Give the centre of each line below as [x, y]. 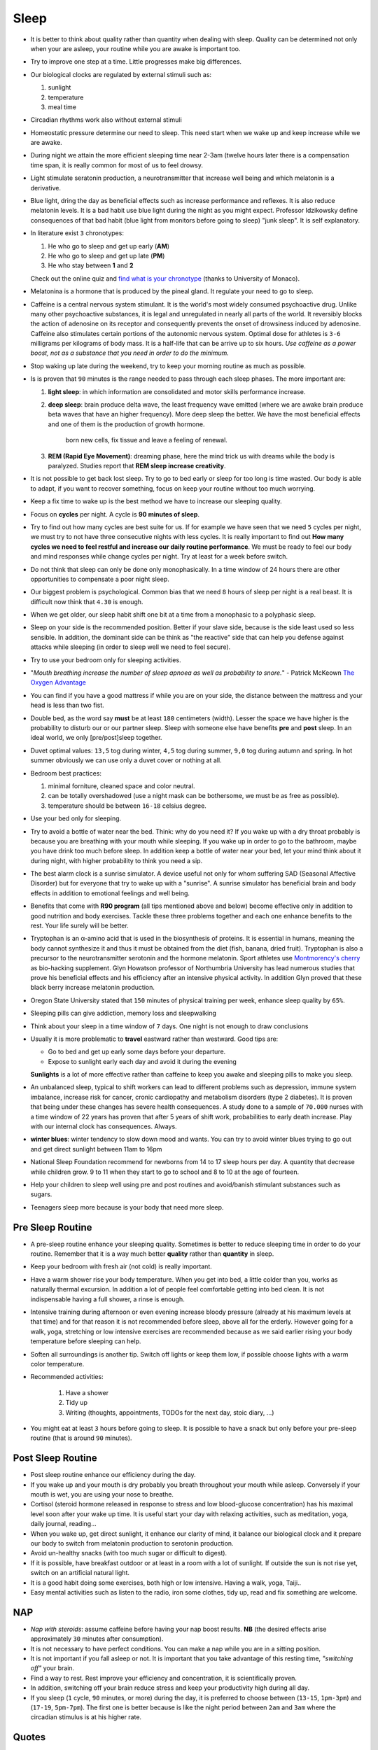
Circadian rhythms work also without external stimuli [106, 120]
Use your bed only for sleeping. [76, 818]
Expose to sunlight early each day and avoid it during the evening [142, 1061]
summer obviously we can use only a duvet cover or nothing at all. [126, 760]
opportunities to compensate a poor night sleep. [100, 579]
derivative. [45, 188]
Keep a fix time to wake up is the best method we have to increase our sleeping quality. [156, 501]
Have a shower [87, 1392]
